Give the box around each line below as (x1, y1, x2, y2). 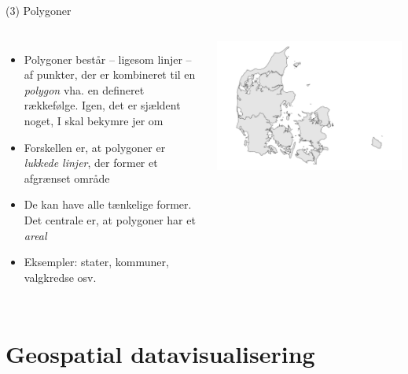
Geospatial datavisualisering (6, 337, 315, 369)
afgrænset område (24, 169, 110, 186)
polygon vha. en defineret (24, 81, 145, 98)
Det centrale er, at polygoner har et (24, 211, 196, 228)
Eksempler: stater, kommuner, (24, 254, 169, 270)
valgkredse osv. (24, 268, 97, 285)
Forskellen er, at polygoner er (24, 139, 166, 155)
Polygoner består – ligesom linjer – (24, 50, 192, 67)
